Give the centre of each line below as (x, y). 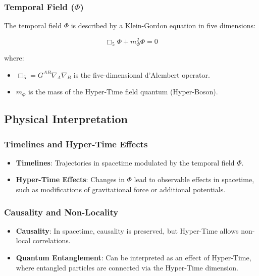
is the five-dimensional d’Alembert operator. (142, 74)
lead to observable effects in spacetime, (194, 179)
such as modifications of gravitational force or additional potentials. (121, 189)
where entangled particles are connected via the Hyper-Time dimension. (127, 267)
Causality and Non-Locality (61, 212)
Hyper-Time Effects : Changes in (70, 179)
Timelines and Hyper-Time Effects (76, 144)
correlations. (51, 240)
